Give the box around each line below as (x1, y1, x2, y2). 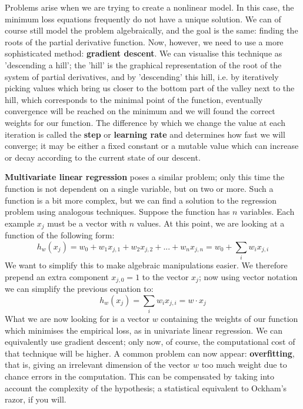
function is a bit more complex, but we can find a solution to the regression (5, 194, 277, 206)
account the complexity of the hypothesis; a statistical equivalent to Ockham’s (5, 381, 287, 394)
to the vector (142, 270, 189, 282)
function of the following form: (5, 229, 115, 241)
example (5, 217, 35, 229)
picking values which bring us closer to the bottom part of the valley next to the (5, 82, 295, 94)
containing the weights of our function (161, 312, 298, 325)
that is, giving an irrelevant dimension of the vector (5, 358, 191, 371)
